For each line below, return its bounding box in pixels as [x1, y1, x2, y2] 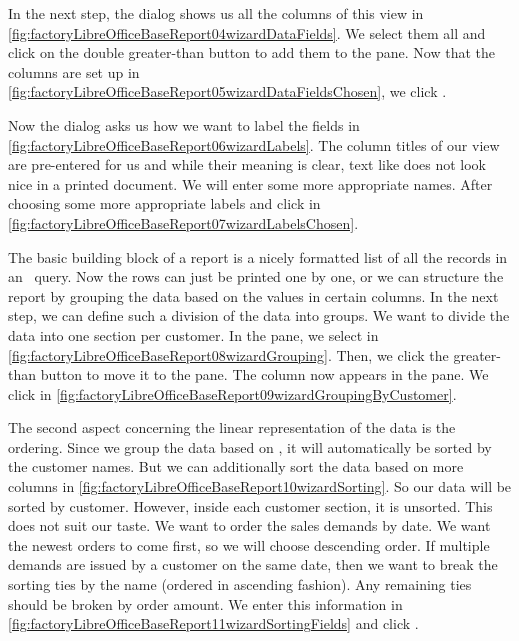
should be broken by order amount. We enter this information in [8, 593, 403, 614]
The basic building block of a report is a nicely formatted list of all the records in [8, 246, 508, 267]
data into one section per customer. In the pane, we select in [8, 324, 379, 345]
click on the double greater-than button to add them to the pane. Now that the [8, 42, 495, 63]
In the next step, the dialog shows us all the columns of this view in [8, 3, 424, 23]
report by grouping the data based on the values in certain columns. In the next [8, 285, 499, 306]
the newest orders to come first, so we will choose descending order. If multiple [8, 534, 490, 555]
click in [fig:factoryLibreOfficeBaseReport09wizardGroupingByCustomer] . [8, 383, 457, 404]
